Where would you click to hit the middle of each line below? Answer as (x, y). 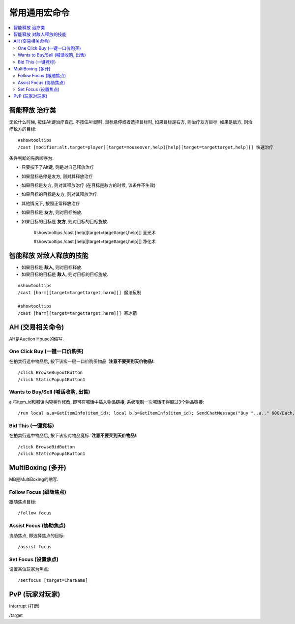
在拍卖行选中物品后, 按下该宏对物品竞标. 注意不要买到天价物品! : (73, 436)
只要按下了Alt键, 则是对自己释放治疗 (58, 167)
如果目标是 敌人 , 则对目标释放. (52, 267)
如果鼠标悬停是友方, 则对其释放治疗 (57, 176)
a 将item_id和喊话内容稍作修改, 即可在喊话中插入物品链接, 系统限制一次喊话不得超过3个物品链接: (106, 402)
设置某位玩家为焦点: (29, 569)
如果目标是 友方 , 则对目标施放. (52, 212)
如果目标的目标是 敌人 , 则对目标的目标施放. (65, 274)
